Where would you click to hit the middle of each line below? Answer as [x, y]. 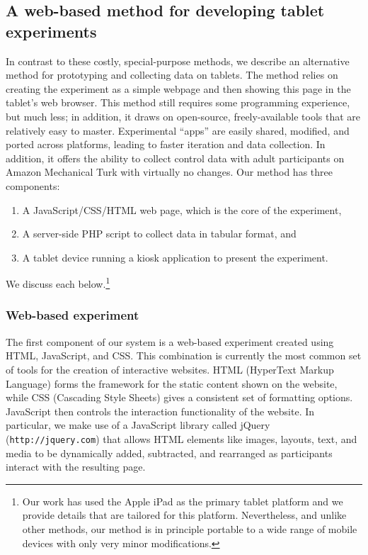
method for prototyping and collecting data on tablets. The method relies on [172, 75]
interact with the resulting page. [76, 467]
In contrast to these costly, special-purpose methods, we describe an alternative [178, 61]
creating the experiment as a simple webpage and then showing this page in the [178, 88]
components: [33, 185]
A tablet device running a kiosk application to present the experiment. [175, 257]
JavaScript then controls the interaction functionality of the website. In [160, 411]
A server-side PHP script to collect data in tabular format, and [159, 234]
